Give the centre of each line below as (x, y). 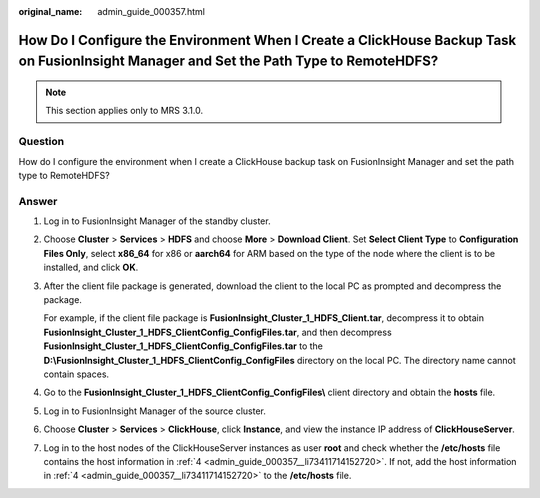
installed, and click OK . (91, 267)
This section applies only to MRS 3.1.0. (124, 111)
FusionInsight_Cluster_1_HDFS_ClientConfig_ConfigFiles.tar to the (183, 346)
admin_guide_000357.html (151, 11)
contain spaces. (76, 374)
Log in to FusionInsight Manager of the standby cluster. (157, 221)
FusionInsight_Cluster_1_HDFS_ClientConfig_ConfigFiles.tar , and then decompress (217, 332)
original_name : (50, 11)
